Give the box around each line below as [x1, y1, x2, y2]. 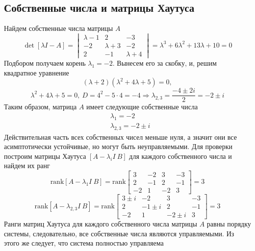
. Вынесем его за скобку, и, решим [112, 58, 217, 68]
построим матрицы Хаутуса [4, 151, 86, 161]
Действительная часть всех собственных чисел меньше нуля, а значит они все [4, 131, 237, 142]
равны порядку [206, 219, 251, 229]
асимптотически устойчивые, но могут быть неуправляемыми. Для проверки [4, 141, 233, 151]
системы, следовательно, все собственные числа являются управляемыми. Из [4, 228, 234, 238]
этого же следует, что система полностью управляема [4, 238, 164, 248]
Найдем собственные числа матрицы [4, 23, 113, 33]
